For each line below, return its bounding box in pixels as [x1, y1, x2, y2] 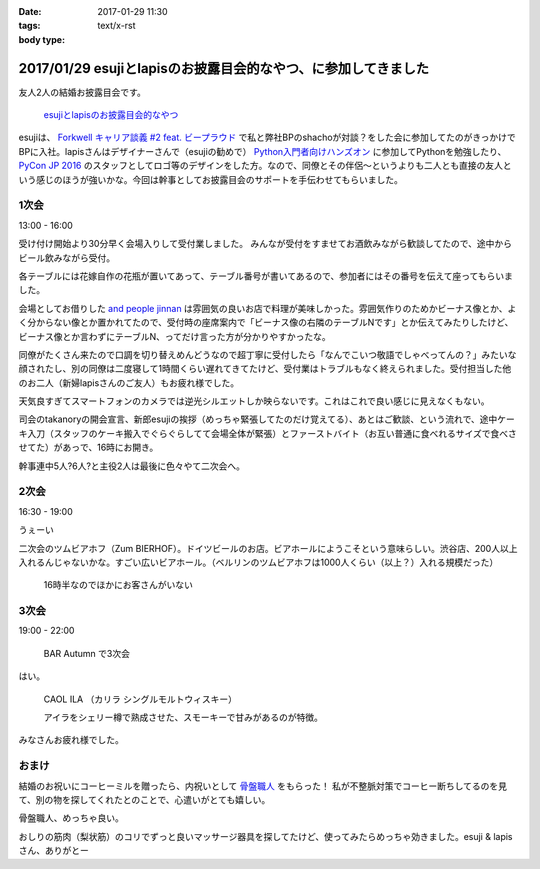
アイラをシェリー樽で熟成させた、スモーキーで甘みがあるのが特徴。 [43, 711, 324, 724]
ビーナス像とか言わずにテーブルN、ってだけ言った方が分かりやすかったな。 [18, 330, 332, 342]
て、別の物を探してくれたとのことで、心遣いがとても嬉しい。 [18, 793, 271, 805]
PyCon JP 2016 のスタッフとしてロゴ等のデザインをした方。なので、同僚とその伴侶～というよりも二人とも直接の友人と [18, 160, 512, 172]
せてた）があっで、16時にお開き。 [18, 441, 159, 454]
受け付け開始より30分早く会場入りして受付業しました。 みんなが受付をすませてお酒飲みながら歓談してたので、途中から [18, 238, 512, 250]
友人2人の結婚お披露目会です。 [18, 86, 147, 98]
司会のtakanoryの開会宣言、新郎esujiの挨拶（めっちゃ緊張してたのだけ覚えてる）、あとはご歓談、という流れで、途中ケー [18, 413, 515, 425]
